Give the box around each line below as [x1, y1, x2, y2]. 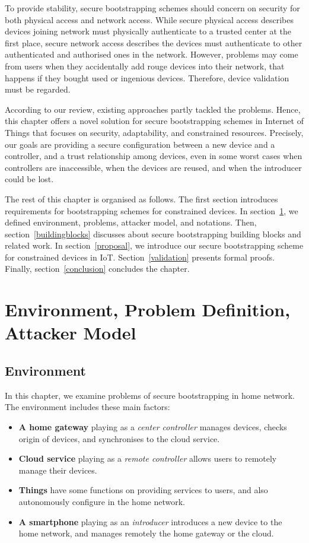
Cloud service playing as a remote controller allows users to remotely [18, 452, 277, 465]
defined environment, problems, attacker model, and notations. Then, [5, 216, 257, 228]
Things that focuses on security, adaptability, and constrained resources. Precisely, [5, 126, 304, 138]
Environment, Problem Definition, [5, 297, 291, 322]
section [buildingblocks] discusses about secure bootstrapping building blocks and [5, 227, 301, 240]
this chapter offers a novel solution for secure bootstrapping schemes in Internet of [5, 115, 304, 127]
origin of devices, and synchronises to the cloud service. [18, 432, 220, 444]
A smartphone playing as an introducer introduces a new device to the [18, 515, 282, 528]
